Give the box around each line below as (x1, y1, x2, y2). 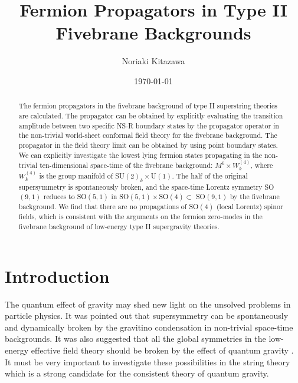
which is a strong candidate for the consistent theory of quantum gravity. (5, 367, 269, 379)
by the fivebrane (230, 191, 280, 202)
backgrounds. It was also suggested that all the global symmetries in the (5, 332, 266, 345)
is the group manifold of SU (39, 171, 125, 181)
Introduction (5, 263, 110, 288)
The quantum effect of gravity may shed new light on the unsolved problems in (5, 298, 291, 310)
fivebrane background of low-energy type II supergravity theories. (18, 221, 220, 231)
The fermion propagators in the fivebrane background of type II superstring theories (18, 101, 278, 111)
